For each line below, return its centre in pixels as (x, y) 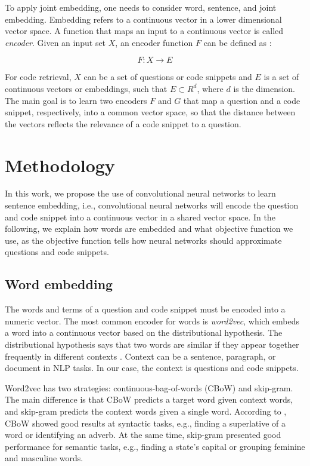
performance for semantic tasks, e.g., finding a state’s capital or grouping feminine (155, 446)
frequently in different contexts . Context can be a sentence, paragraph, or (140, 356)
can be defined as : (238, 42)
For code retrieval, (38, 77)
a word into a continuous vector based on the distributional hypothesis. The (144, 332)
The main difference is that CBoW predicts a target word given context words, (149, 399)
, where (210, 88)
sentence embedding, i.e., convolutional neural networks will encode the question (152, 205)
